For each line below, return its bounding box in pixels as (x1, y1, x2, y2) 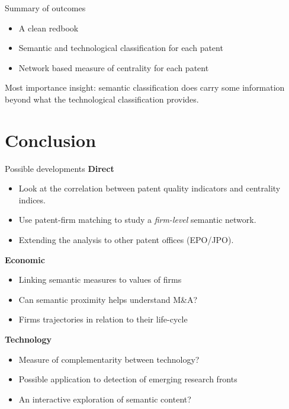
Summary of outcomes (5, 2, 86, 14)
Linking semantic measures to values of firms (18, 273, 182, 286)
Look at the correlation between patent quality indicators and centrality (18, 182, 281, 194)
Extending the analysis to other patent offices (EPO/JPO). (18, 234, 234, 246)
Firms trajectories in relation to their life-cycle (18, 313, 188, 325)
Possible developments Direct (5, 162, 114, 174)
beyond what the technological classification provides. (5, 92, 199, 105)
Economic (5, 253, 45, 266)
